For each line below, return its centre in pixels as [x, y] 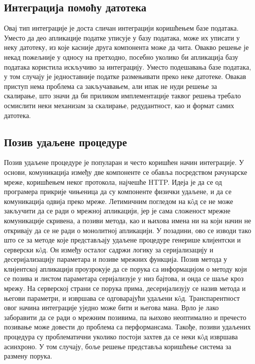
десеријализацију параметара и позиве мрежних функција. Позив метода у [116, 259]
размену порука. [28, 356]
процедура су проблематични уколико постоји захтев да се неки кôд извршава [121, 337]
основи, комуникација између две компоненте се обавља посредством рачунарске [126, 172]
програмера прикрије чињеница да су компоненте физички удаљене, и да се [118, 191]
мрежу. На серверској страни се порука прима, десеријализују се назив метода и [125, 288]
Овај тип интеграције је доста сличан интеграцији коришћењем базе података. [121, 28]
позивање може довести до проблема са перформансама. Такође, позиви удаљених [127, 327]
